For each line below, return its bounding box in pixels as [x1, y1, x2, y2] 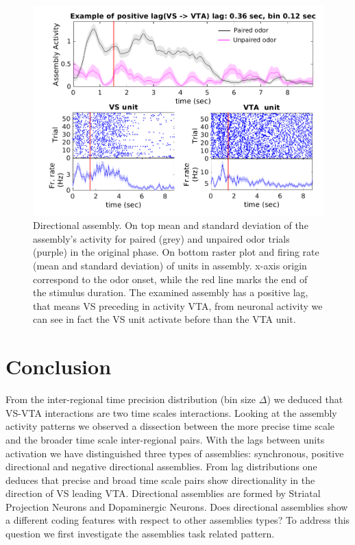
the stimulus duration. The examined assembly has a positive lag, [33, 285, 308, 300]
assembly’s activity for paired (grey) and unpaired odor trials [33, 231, 290, 245]
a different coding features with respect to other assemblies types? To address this [5, 513, 350, 527]
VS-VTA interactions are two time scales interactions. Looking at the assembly [5, 405, 337, 420]
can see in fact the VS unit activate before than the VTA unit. [33, 312, 296, 326]
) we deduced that [267, 392, 343, 407]
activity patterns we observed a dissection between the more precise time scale [5, 419, 335, 433]
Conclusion [5, 352, 112, 380]
